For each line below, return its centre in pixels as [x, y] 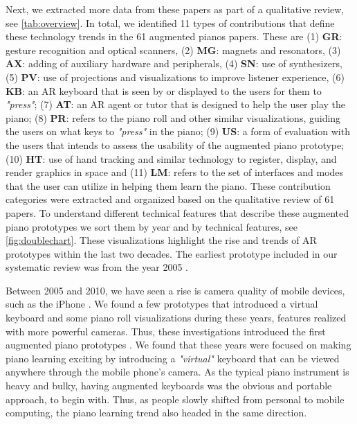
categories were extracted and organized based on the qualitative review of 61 [170, 199]
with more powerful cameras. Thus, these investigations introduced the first [166, 331]
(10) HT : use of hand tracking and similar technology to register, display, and [171, 158]
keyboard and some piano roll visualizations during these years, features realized [176, 318]
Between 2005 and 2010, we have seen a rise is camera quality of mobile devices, [175, 290]
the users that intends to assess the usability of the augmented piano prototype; [175, 144]
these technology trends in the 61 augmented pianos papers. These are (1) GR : [174, 36]
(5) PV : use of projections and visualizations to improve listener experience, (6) [175, 77]
